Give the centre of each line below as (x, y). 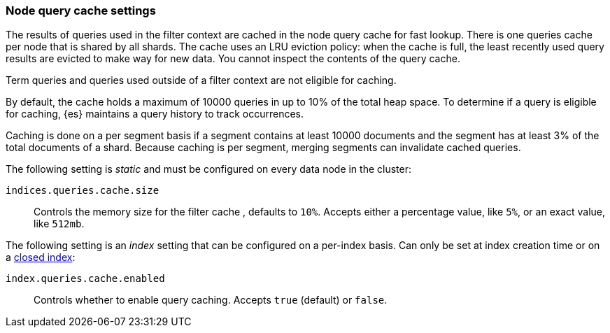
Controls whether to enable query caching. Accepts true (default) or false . (211, 300)
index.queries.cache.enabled (85, 279)
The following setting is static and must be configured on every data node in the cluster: (209, 169)
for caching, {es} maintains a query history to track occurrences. (155, 114)
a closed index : (41, 257)
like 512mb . (59, 224)
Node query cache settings (81, 10)
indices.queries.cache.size (83, 191)
